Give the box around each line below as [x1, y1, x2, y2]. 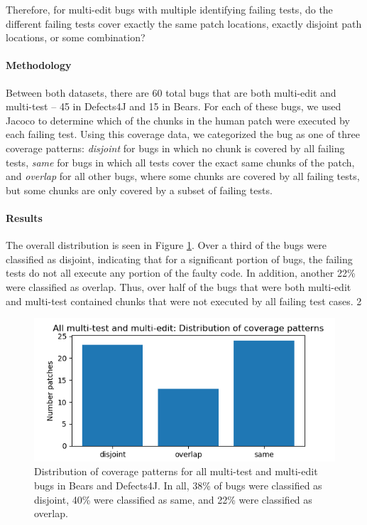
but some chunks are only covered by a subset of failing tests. [6, 182, 273, 197]
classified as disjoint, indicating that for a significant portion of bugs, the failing [6, 251, 353, 266]
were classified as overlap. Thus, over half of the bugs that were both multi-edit [6, 279, 351, 294]
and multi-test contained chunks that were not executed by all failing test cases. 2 [6, 293, 362, 308]
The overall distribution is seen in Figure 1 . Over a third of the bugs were [6, 238, 327, 253]
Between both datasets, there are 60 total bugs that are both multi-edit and [6, 85, 336, 100]
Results [6, 210, 43, 225]
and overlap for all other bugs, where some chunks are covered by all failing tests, [6, 169, 360, 184]
